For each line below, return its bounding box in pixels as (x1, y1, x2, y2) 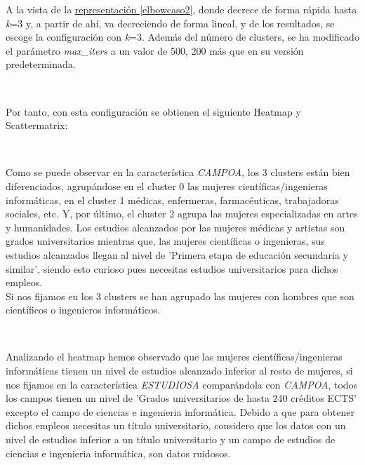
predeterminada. (6, 57, 76, 72)
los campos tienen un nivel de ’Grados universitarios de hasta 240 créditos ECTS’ (6, 391, 357, 405)
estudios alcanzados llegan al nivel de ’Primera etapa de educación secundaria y (6, 247, 348, 262)
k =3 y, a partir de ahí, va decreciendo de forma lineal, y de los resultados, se (6, 15, 335, 30)
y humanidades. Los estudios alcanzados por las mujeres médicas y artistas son (6, 220, 345, 234)
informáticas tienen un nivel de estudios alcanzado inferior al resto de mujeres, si (6, 363, 353, 378)
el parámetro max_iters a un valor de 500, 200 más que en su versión (6, 43, 304, 58)
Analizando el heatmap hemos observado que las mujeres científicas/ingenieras (6, 349, 343, 364)
